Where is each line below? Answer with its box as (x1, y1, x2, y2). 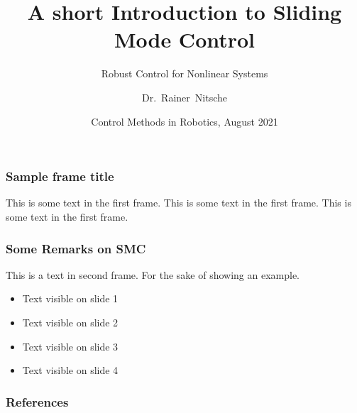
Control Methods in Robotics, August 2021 (91, 114, 278, 128)
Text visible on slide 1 (22, 291, 119, 306)
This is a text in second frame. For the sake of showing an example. (6, 267, 300, 282)
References (6, 392, 69, 410)
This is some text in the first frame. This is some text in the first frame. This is (6, 195, 351, 210)
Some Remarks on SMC (6, 239, 146, 257)
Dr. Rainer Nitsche (142, 89, 227, 104)
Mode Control (114, 25, 256, 54)
